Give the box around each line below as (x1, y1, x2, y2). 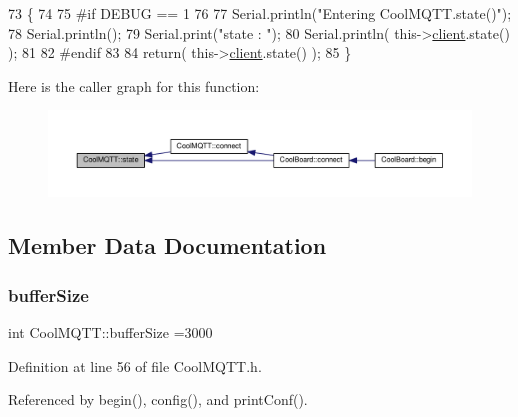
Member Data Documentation (8, 230, 327, 261)
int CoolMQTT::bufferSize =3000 (8, 321, 213, 342)
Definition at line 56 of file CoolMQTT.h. (8, 355, 262, 376)
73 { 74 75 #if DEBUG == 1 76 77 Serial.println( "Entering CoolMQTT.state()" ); (8, 3, 512, 23)
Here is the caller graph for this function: (8, 75, 260, 96)
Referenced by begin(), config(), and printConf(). (8, 389, 308, 410)
